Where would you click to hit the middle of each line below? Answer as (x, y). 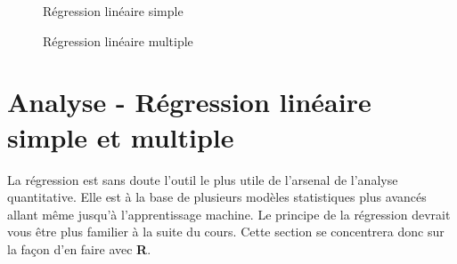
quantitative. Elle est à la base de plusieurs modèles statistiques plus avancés (217, 197)
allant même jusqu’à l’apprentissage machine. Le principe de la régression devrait (229, 214)
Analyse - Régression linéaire (189, 102)
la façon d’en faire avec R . (79, 248)
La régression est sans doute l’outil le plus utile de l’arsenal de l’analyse (203, 179)
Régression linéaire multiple (118, 40)
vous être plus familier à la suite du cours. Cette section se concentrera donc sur (226, 232)
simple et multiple (121, 136)
